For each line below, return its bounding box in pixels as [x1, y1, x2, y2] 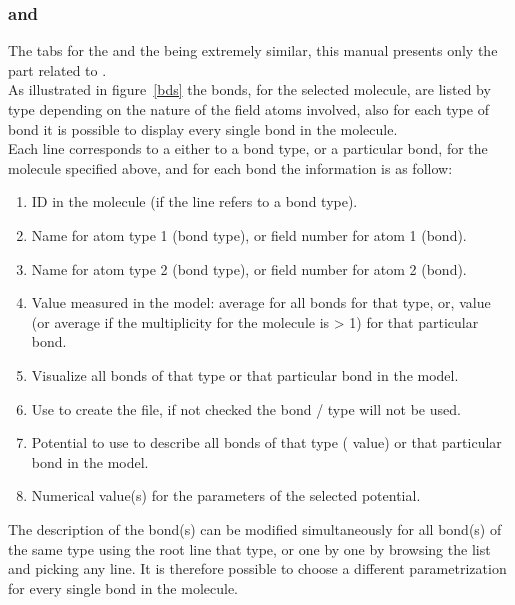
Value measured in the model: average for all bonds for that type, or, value [31, 292, 491, 313]
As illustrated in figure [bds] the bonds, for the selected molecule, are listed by [8, 79, 491, 100]
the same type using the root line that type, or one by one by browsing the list [8, 538, 491, 559]
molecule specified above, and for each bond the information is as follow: [8, 157, 453, 178]
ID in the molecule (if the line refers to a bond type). [31, 191, 358, 212]
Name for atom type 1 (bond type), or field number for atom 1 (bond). [31, 224, 467, 245]
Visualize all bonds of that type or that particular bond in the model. [31, 364, 459, 385]
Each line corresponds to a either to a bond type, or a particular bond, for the [8, 138, 488, 159]
